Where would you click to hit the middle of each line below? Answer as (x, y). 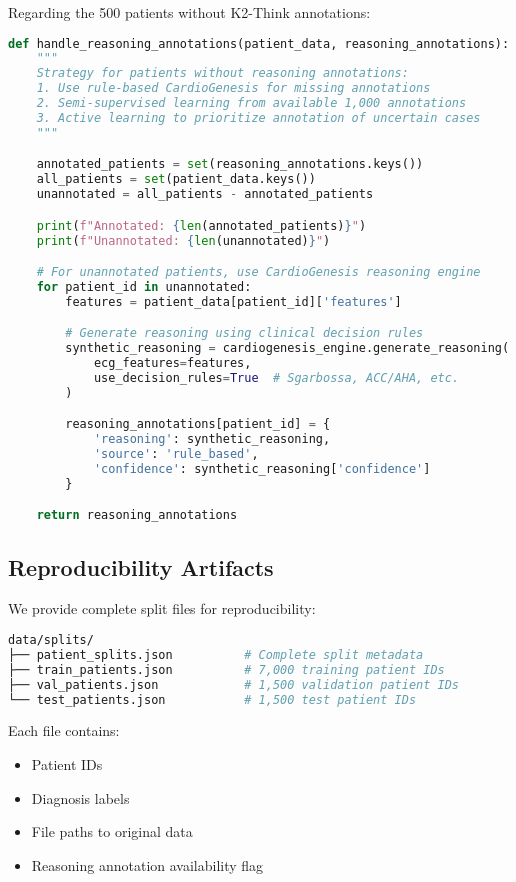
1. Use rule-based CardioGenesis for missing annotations (233, 88)
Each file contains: (64, 730)
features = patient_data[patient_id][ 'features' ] (233, 301)
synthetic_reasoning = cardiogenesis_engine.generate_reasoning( (287, 348)
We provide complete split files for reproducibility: (162, 608)
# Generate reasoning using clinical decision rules (244, 333)
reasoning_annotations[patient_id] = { (198, 424)
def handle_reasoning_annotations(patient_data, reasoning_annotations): (259, 43)
